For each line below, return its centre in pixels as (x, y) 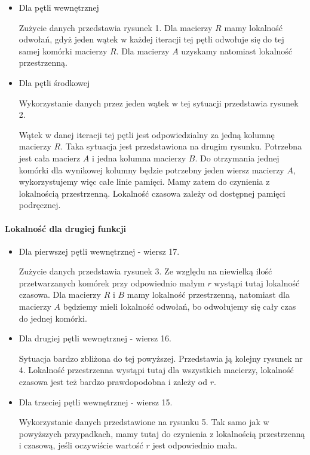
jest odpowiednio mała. (195, 445)
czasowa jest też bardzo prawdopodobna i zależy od (113, 382)
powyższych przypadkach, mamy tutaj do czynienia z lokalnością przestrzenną (162, 433)
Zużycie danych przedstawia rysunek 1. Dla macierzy (116, 27)
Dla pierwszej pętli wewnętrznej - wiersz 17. (99, 251)
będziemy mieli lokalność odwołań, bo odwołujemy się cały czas (179, 306)
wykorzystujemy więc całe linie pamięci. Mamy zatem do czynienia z (144, 181)
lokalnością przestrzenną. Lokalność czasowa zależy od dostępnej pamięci (152, 193)
